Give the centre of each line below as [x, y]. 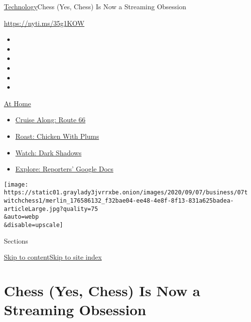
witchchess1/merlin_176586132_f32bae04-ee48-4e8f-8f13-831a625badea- [119, 201]
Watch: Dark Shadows [48, 152]
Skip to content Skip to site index [53, 257]
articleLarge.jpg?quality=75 [51, 209]
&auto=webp [21, 217]
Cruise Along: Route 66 [50, 120]
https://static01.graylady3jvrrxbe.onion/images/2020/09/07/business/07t [126, 193]
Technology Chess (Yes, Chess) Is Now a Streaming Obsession [95, 6]
